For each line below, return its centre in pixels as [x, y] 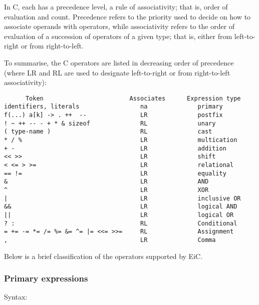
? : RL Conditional [121, 223]
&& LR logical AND [121, 207]
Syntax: [16, 297]
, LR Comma [110, 240]
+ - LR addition [115, 148]
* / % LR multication [121, 140]
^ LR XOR [106, 190]
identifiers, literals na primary [113, 107]
